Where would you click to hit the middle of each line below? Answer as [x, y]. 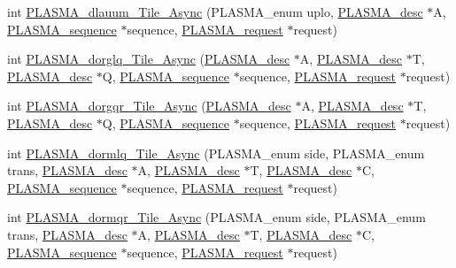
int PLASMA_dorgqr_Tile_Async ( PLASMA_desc [149, 106]
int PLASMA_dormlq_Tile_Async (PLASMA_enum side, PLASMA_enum [216, 153]
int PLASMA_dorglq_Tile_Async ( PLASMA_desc [149, 59]
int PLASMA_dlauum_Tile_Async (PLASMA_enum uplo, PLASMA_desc [215, 11]
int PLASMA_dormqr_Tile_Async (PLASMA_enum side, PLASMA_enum [216, 217]
